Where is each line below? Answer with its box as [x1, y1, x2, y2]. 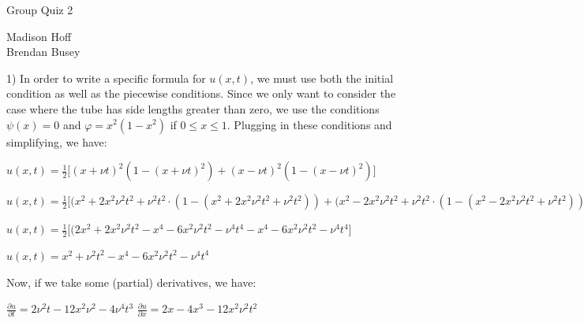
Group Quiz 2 [6, 2, 73, 17]
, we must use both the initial [250, 69, 394, 86]
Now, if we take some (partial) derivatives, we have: [6, 273, 256, 290]
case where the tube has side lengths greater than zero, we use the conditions [6, 100, 380, 117]
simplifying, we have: [6, 133, 107, 150]
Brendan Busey [6, 43, 80, 60]
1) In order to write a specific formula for [6, 69, 206, 86]
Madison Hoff [6, 28, 72, 44]
